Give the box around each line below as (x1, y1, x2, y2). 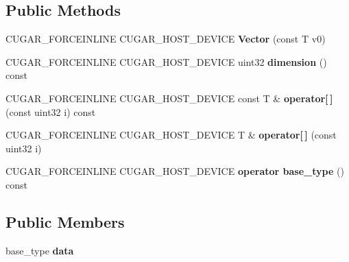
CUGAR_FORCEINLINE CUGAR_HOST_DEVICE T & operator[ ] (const (5, 128, 337, 142)
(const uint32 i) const (5, 104, 96, 119)
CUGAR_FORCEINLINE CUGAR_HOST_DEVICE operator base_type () (5, 164, 344, 178)
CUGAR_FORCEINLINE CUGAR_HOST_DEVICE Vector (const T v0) (5, 32, 326, 46)
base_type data (5, 243, 74, 257)
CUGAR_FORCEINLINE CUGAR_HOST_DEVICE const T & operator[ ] (5, 91, 333, 105)
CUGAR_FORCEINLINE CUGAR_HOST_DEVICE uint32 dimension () (5, 54, 327, 69)
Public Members (5, 211, 125, 232)
